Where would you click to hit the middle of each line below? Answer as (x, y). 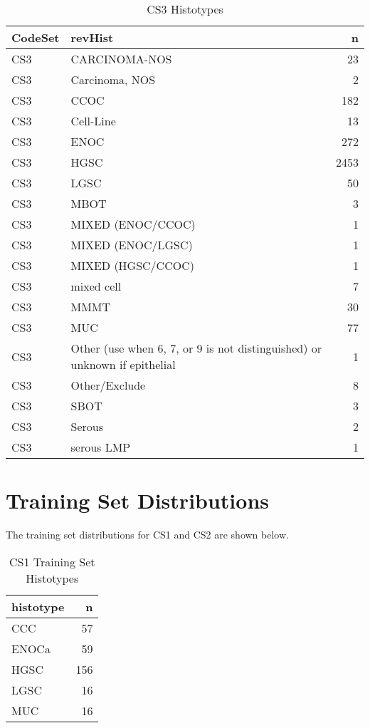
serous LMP (101, 447)
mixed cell (96, 286)
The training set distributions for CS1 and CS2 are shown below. (147, 535)
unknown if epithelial (123, 364)
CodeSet (36, 37)
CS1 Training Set (52, 561)
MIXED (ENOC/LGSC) (132, 245)
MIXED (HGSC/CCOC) (132, 265)
